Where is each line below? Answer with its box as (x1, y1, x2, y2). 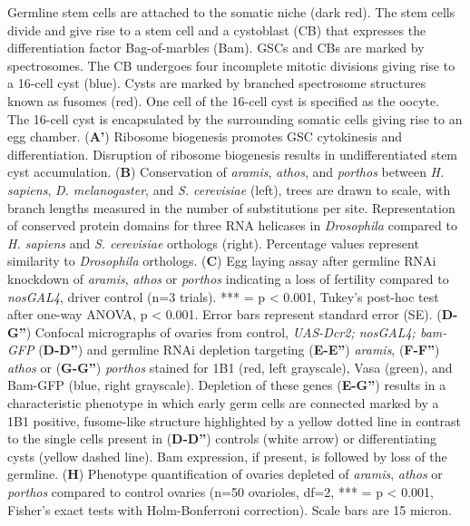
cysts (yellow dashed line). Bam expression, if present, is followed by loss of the (7, 446, 447, 465)
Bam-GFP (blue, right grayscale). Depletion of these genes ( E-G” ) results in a (7, 375, 446, 394)
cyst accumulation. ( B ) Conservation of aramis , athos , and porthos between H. (7, 162, 445, 181)
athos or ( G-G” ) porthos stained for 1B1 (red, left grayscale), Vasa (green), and (7, 357, 453, 376)
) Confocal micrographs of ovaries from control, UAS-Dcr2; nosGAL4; (25, 322, 416, 341)
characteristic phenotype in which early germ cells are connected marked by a (7, 394, 439, 413)
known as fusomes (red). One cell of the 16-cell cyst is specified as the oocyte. (7, 91, 440, 110)
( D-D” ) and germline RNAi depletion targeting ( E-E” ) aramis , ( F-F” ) (38, 340, 440, 359)
